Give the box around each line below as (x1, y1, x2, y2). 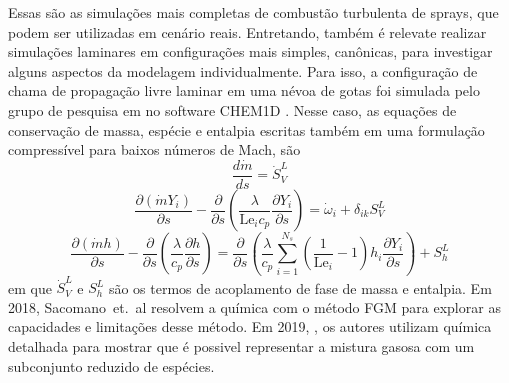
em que (8, 277, 52, 298)
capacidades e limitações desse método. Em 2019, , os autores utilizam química (8, 316, 492, 337)
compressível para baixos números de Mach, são (8, 139, 301, 160)
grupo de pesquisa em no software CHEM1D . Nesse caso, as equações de (8, 99, 457, 120)
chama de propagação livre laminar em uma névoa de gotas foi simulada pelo (8, 80, 480, 101)
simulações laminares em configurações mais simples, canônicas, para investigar (8, 41, 493, 62)
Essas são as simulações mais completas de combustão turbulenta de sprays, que (8, 2, 499, 22)
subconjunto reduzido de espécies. (8, 355, 215, 376)
